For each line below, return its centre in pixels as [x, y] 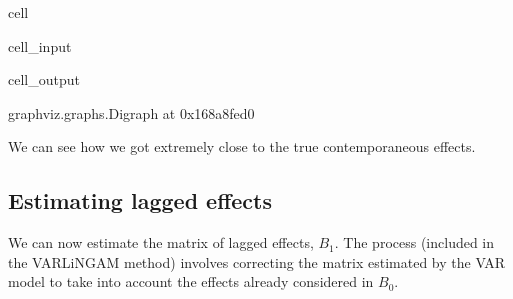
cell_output [44, 79]
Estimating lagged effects [140, 200]
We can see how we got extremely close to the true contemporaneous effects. [242, 146]
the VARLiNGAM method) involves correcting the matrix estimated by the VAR [257, 261]
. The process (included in [414, 242]
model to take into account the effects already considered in [191, 281]
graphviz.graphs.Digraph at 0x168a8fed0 [131, 112]
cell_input [40, 45]
